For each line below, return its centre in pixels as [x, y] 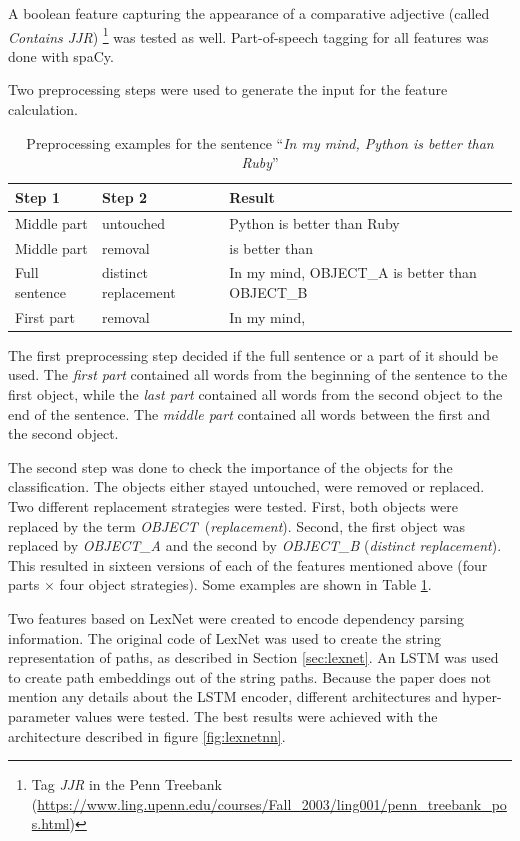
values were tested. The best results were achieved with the [256, 715]
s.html [50, 823]
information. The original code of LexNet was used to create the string [225, 637]
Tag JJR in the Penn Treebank [126, 784]
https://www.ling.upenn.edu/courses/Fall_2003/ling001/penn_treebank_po [272, 803]
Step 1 [37, 196]
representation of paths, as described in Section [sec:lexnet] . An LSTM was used [253, 657]
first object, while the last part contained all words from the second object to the [255, 394]
